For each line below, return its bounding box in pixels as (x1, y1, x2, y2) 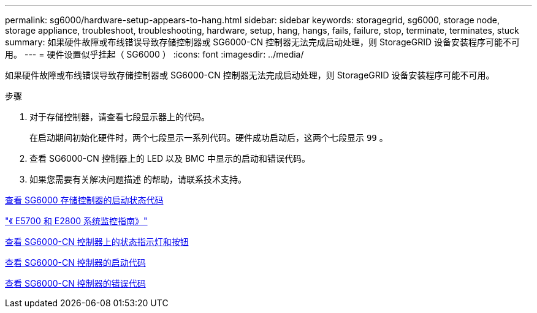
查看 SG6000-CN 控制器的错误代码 (5, 278, 146, 288)
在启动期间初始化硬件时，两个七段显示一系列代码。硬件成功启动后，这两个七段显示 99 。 (29, 132, 388, 143)
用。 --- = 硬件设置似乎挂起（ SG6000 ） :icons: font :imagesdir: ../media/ (5, 49, 304, 59)
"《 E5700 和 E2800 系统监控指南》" (5, 216, 148, 226)
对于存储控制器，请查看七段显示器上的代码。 (29, 111, 210, 122)
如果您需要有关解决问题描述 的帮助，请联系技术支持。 (29, 174, 246, 184)
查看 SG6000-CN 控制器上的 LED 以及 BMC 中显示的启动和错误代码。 (29, 153, 310, 164)
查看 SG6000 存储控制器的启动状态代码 (5, 195, 164, 205)
